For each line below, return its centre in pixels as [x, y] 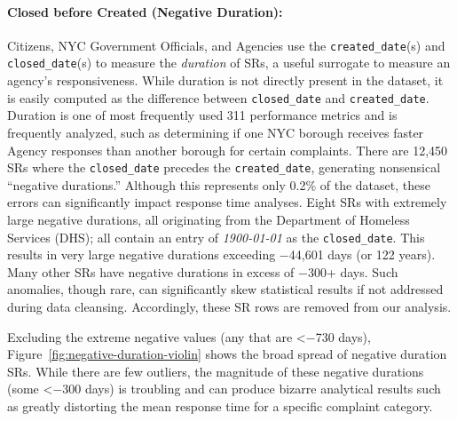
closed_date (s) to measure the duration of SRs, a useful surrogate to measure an [229, 63]
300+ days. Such [353, 271]
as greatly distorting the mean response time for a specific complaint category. [220, 405]
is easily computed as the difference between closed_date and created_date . [218, 97]
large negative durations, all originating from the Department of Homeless [209, 219]
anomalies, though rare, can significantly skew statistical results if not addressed [225, 289]
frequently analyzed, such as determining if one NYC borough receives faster [216, 132]
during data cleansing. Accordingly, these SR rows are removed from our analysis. [229, 307]
